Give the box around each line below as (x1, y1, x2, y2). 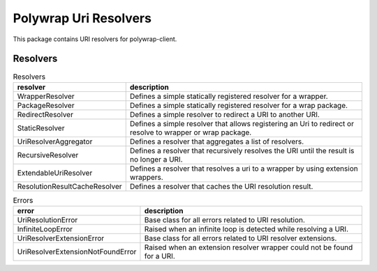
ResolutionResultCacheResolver (17, 181, 122, 191)
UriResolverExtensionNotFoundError (17, 247, 137, 257)
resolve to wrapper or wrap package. (129, 127, 252, 137)
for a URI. (144, 251, 176, 261)
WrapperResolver (17, 91, 75, 101)
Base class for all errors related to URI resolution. (144, 215, 305, 225)
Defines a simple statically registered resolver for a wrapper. (129, 91, 328, 101)
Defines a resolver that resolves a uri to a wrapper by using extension (129, 164, 359, 173)
